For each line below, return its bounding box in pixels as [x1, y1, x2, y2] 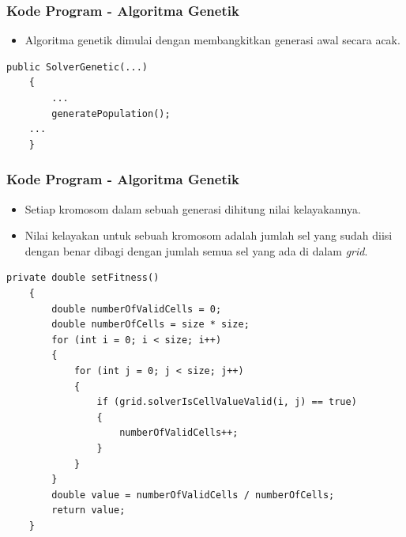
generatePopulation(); [51, 108, 171, 119]
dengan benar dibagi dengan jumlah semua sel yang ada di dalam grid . [24, 242, 368, 259]
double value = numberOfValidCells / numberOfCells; [51, 489, 335, 501]
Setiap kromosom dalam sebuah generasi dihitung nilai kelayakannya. [24, 200, 361, 217]
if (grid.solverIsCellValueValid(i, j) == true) [96, 396, 357, 408]
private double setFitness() [6, 272, 160, 284]
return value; [51, 505, 126, 516]
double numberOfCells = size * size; [51, 319, 250, 331]
